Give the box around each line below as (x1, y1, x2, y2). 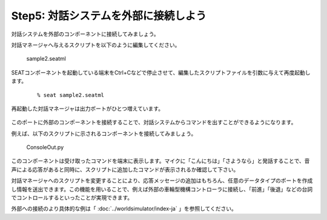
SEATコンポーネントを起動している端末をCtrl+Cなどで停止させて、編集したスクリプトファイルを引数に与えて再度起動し (11, 68, 311, 76)
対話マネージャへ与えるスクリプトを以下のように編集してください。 (11, 41, 180, 48)
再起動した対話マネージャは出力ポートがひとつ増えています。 (11, 105, 163, 112)
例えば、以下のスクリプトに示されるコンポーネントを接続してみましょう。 (11, 130, 197, 137)
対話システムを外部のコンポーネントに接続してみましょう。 (11, 30, 160, 38)
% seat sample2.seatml (37, 92, 105, 98)
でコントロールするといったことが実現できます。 (11, 194, 133, 201)
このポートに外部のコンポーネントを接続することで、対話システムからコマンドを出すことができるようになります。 (11, 119, 297, 126)
